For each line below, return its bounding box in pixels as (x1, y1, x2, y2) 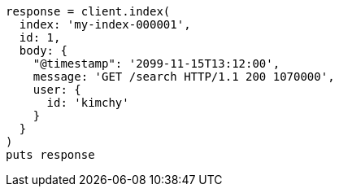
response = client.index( (6, 5, 171, 18)
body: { (19, 44, 67, 57)
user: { (33, 83, 81, 96)
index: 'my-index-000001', (19, 18, 191, 31)
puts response (6, 148, 95, 161)
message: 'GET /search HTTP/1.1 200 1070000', (33, 70, 335, 83)
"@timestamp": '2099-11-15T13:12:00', (33, 57, 280, 70)
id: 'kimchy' (46, 96, 129, 109)
